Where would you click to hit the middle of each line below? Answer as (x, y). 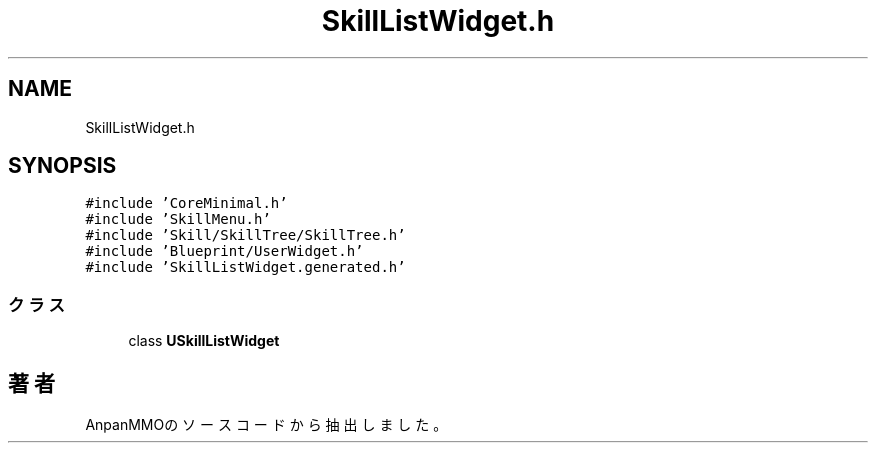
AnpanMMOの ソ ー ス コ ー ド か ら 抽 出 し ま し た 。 (266, 425)
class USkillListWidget (204, 341)
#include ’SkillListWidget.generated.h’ (245, 267)
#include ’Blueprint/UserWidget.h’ (224, 251)
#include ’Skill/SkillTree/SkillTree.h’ (245, 235)
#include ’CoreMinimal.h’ (186, 203)
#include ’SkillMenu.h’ (178, 219)
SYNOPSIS (62, 166)
